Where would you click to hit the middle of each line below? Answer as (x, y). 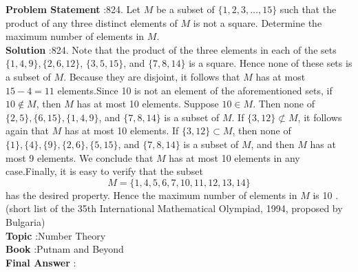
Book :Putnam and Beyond (65, 249)
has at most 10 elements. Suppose (148, 104)
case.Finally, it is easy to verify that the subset (104, 171)
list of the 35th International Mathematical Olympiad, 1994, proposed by (188, 208)
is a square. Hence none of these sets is (271, 63)
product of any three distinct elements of (92, 22)
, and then (273, 144)
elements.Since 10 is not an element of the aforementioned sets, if (195, 90)
